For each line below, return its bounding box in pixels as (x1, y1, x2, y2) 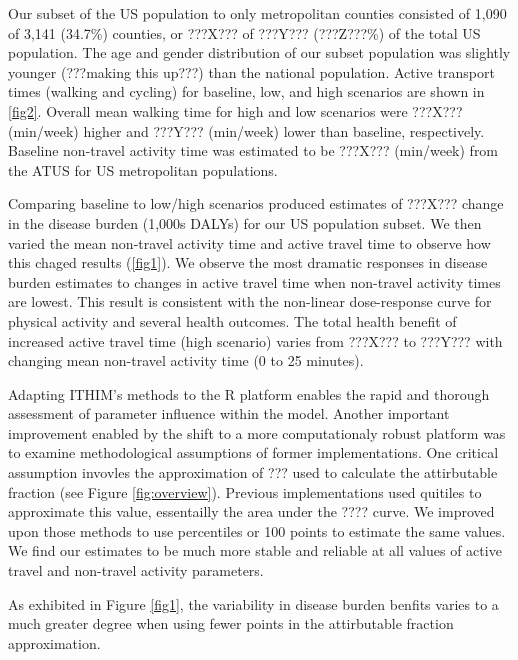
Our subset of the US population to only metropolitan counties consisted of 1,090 (8, 3, 507, 23)
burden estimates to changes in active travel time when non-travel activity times (8, 271, 501, 292)
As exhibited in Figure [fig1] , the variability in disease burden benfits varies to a (8, 593, 499, 614)
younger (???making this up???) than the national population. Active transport (8, 61, 495, 82)
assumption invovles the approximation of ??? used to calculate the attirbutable (8, 462, 498, 483)
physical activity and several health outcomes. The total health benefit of (8, 310, 457, 331)
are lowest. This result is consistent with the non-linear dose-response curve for (8, 291, 492, 312)
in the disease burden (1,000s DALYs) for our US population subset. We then (8, 212, 482, 233)
